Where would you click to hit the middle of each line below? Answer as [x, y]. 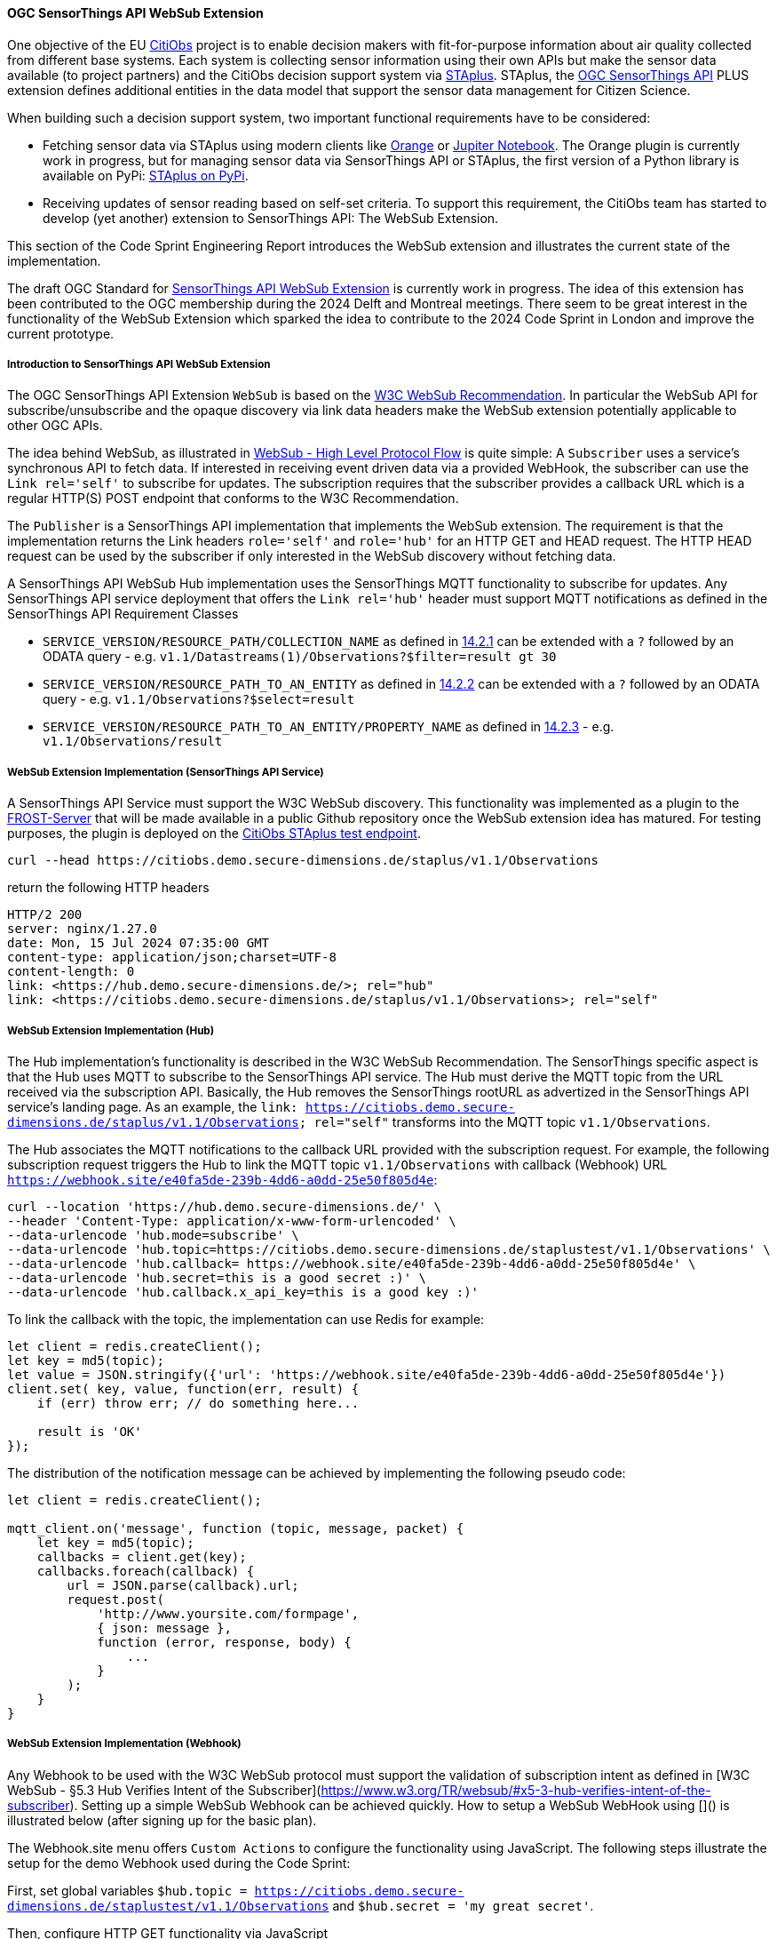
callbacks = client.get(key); [142, 1556]
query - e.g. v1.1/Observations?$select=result [199, 699]
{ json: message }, [164, 1628]
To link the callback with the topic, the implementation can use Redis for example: [246, 1319]
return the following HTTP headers [108, 888]
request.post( [116, 1599]
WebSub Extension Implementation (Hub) [111, 1030]
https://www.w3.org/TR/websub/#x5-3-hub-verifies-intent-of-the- [516, 1790]
